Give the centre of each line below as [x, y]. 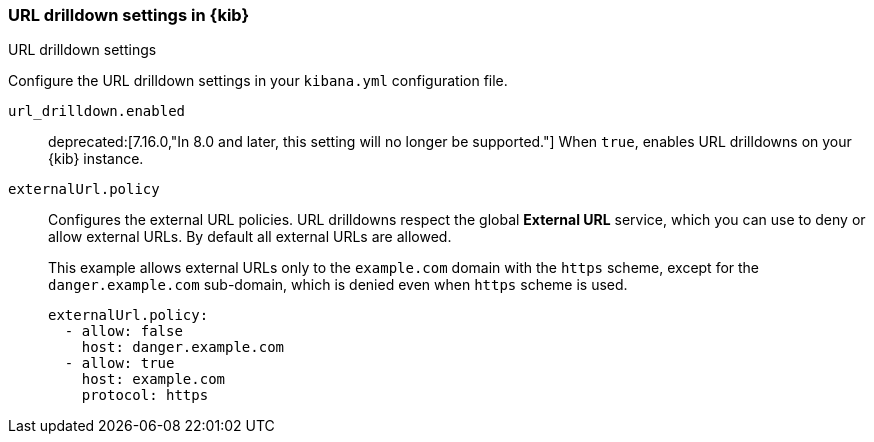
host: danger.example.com [183, 347]
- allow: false [123, 331]
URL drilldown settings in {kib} [129, 15]
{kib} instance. [96, 159]
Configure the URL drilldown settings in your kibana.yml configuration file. [258, 81]
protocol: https [145, 395]
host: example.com [153, 379]
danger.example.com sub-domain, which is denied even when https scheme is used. [338, 285]
